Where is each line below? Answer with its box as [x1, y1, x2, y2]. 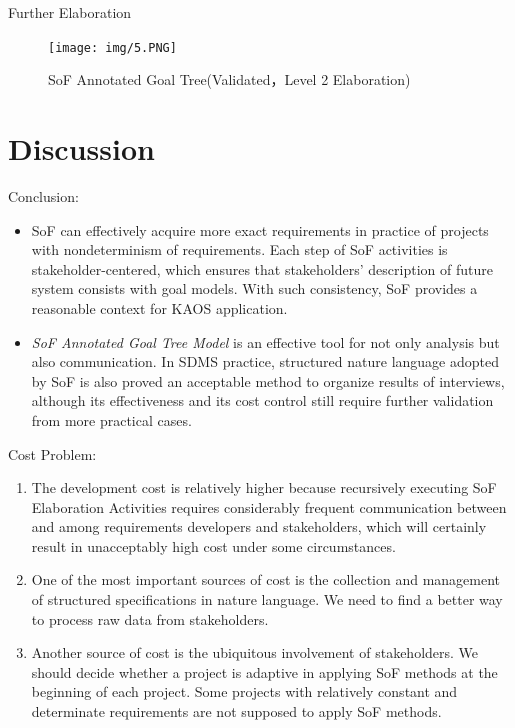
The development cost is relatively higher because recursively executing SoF [31, 477, 497, 498]
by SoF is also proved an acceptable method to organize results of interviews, [31, 370, 505, 391]
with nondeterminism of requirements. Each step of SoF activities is [31, 239, 448, 260]
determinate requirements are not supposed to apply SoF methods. [31, 701, 442, 722]
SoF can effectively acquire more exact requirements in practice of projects [31, 219, 489, 240]
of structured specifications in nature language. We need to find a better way [31, 589, 503, 610]
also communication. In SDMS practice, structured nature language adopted [31, 351, 500, 372]
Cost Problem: [8, 443, 97, 464]
